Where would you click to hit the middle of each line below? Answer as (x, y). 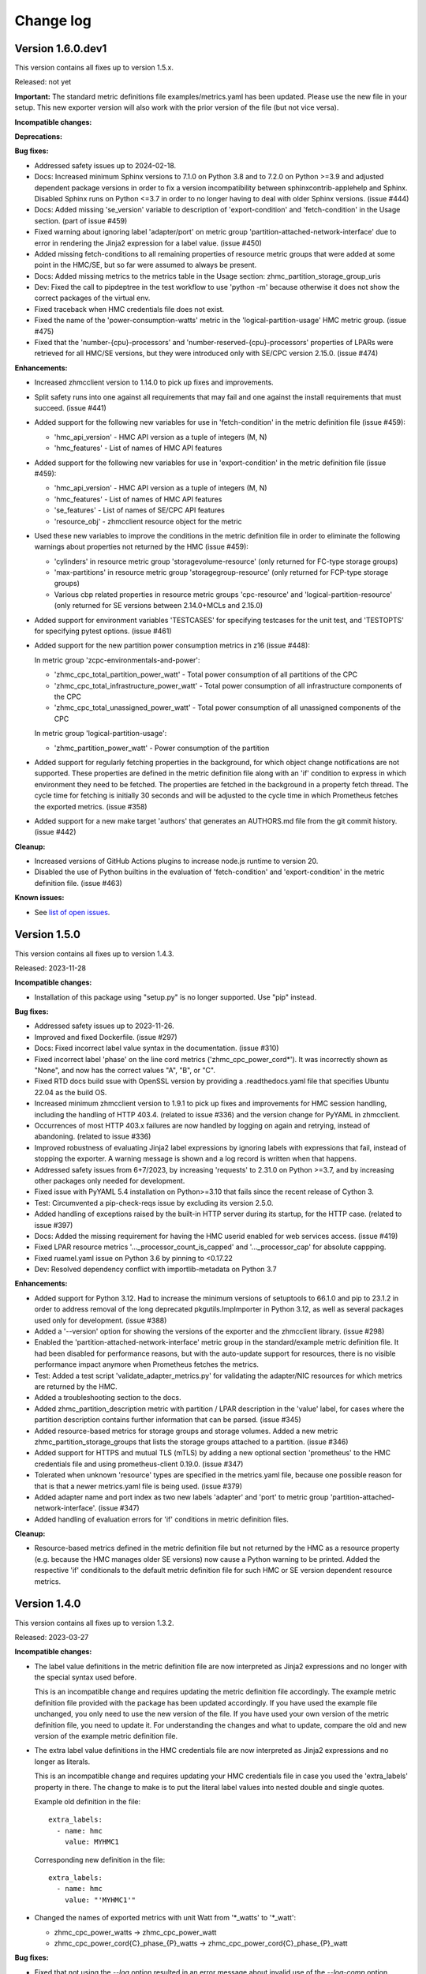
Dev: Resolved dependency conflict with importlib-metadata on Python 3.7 (155, 1269)
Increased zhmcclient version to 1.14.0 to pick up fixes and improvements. (154, 382)
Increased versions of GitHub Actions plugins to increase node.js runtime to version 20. (176, 861)
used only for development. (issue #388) (101, 1320)
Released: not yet (43, 82)
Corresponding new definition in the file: (100, 1860)
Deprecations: (39, 137)
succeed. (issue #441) (70, 408)
